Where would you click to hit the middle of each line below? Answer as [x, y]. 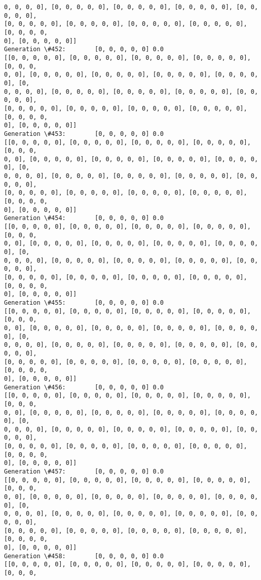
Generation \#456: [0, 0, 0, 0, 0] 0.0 [84, 387]
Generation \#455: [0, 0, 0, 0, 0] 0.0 [84, 302]
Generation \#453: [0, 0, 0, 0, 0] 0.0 [84, 134]
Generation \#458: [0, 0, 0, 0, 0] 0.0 [84, 556]
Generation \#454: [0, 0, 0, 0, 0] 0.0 [84, 218]
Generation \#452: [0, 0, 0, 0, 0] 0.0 [84, 49]
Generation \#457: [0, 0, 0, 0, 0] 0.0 [84, 472]
